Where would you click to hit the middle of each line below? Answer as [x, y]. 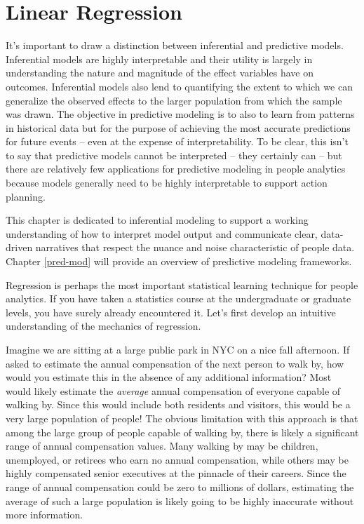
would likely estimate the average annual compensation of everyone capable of [173, 390]
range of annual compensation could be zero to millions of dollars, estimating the [180, 486]
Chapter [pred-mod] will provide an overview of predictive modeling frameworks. [179, 261]
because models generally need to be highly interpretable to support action [167, 183]
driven [19, 247]
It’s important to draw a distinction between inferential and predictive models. [175, 45]
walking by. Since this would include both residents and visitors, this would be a [178, 404]
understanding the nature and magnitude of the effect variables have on [160, 73]
